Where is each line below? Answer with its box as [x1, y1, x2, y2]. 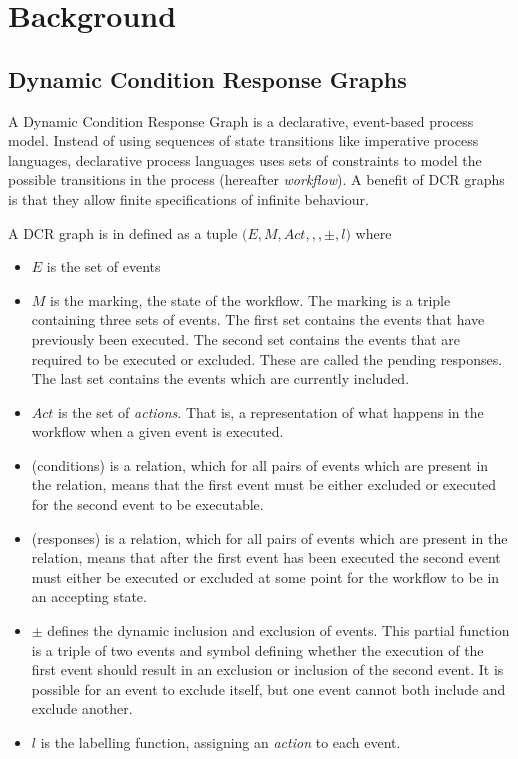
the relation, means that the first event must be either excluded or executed [31, 474, 497, 495]
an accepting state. [31, 586, 147, 607]
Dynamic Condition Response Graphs [8, 63, 407, 94]
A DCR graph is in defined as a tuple [8, 222, 238, 243]
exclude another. [31, 698, 133, 719]
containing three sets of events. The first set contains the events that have [31, 309, 485, 330]
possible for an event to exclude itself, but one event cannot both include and [31, 678, 506, 699]
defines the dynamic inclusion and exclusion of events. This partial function [47, 620, 510, 641]
